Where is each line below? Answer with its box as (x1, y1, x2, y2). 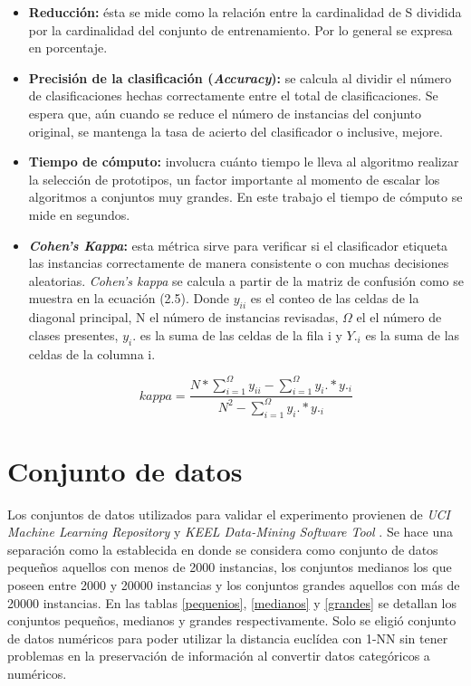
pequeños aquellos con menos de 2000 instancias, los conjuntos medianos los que (7, 557, 452, 576)
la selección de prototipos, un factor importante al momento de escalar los (28, 169, 440, 188)
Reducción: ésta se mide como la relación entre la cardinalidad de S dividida (28, 3, 462, 21)
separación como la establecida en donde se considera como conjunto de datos (7, 539, 438, 558)
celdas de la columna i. (28, 344, 156, 363)
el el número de (356, 308, 442, 327)
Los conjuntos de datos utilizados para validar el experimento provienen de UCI (7, 504, 450, 523)
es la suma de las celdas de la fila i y (139, 325, 342, 344)
